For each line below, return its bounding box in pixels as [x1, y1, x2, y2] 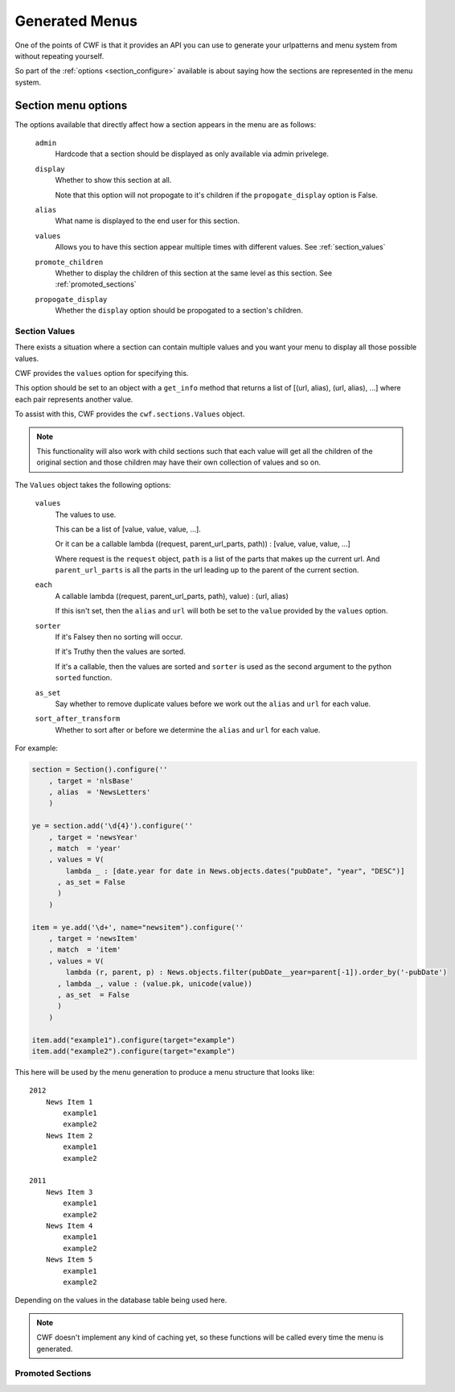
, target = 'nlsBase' [48, 776, 134, 785]
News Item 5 [45, 1255, 93, 1264]
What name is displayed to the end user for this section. [55, 216, 240, 225]
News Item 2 [45, 1131, 93, 1140]
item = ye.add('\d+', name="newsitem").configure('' [31, 923, 244, 931]
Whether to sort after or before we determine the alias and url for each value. [55, 725, 321, 734]
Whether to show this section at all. [55, 176, 172, 185]
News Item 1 [45, 1097, 93, 1106]
